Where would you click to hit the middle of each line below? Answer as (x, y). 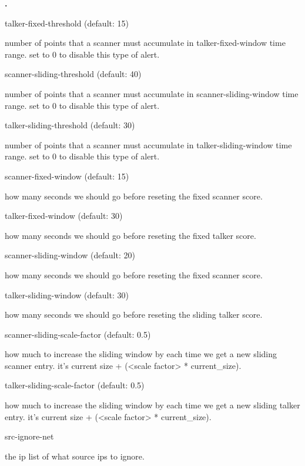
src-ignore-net (29, 436)
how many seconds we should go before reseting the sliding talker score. (134, 314)
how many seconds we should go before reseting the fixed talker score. (130, 235)
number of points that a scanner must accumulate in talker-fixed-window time (145, 43)
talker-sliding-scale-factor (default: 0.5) (75, 385)
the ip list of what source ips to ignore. (75, 456)
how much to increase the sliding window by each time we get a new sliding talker (152, 405)
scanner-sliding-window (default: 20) (70, 255)
